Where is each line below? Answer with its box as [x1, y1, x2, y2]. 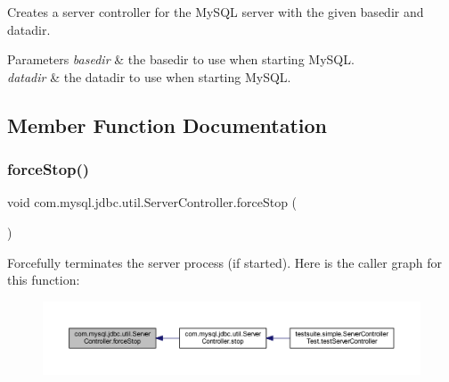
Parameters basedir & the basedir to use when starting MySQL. [7, 50, 355, 69]
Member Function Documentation [7, 111, 328, 138]
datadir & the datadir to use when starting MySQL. [7, 67, 291, 86]
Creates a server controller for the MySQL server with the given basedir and [7, 3, 424, 21]
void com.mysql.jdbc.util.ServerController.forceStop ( [7, 193, 298, 212]
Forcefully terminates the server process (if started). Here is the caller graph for [7, 253, 442, 271]
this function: [7, 270, 80, 289]
